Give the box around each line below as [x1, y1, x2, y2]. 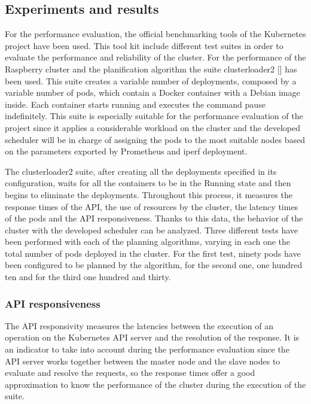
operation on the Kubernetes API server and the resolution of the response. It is [5, 331, 300, 344]
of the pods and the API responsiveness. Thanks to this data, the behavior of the [5, 212, 303, 224]
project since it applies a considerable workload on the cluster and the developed [5, 121, 300, 133]
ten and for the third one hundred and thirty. [5, 271, 171, 283]
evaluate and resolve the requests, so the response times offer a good [5, 366, 255, 379]
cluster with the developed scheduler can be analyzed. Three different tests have [5, 223, 298, 236]
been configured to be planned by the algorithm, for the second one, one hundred [5, 259, 303, 271]
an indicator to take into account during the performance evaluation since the [5, 343, 289, 356]
